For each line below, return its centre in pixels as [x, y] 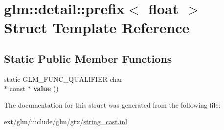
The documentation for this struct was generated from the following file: [112, 104]
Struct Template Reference [97, 28]
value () [46, 88]
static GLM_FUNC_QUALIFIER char [63, 79]
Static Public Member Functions [88, 58]
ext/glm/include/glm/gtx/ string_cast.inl [66, 121]
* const [15, 88]
